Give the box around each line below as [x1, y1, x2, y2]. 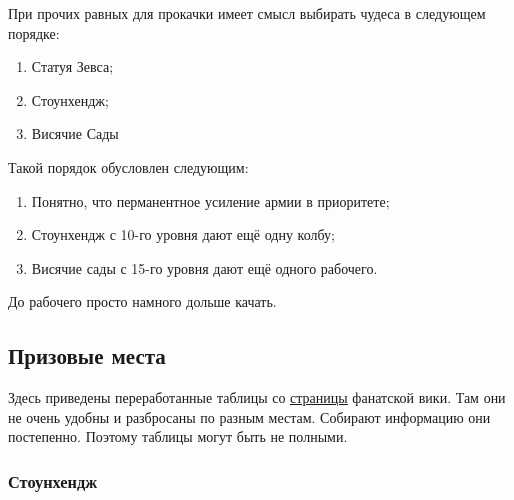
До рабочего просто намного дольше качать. [8, 291, 277, 312]
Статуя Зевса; [31, 56, 114, 77]
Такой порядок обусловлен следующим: [8, 156, 249, 177]
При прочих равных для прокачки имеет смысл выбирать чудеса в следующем [8, 3, 486, 23]
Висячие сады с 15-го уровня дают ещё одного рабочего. [31, 257, 378, 278]
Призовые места [8, 340, 166, 371]
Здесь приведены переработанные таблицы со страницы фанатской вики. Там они [8, 387, 506, 408]
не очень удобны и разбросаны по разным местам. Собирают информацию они [8, 406, 491, 427]
